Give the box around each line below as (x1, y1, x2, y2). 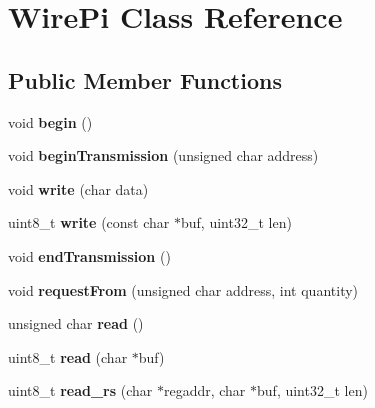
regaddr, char (163, 380, 246, 401)
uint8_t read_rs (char (8, 380, 153, 401)
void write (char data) (8, 178, 149, 199)
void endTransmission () (8, 245, 171, 266)
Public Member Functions (8, 64, 282, 95)
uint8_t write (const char (8, 212, 170, 233)
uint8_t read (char (8, 346, 128, 367)
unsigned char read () (8, 313, 144, 334)
